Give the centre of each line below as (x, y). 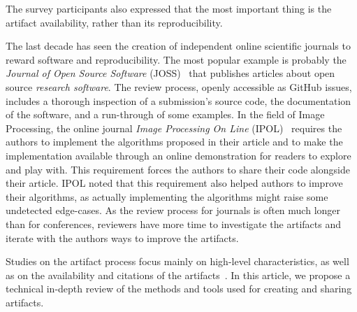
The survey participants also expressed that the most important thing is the (169, 8)
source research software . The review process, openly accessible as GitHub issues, (179, 86)
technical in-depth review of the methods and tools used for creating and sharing (179, 289)
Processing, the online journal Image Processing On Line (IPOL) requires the (174, 128)
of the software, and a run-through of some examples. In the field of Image (165, 114)
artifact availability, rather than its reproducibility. (114, 22)
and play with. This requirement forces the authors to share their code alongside (178, 169)
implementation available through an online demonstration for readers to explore (178, 155)
